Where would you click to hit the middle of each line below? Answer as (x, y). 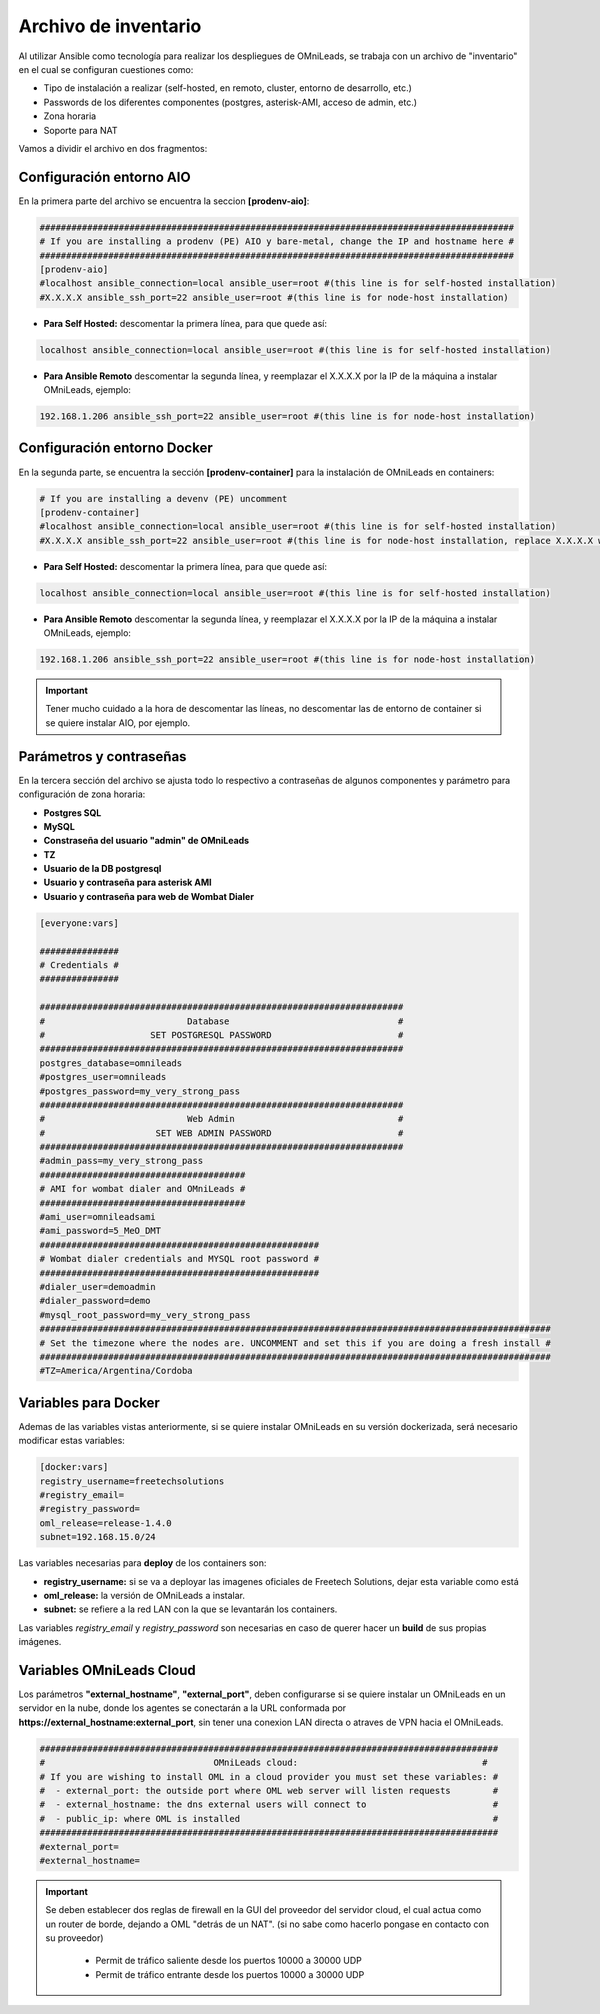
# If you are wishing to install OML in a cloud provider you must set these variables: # (269, 1776)
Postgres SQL (72, 812)
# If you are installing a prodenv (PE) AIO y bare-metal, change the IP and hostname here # (277, 241)
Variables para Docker (89, 1402)
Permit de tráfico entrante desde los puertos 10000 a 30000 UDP (230, 1974)
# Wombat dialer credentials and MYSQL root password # (179, 1259)
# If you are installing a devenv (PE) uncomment (163, 498)
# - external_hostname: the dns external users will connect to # (269, 1804)
